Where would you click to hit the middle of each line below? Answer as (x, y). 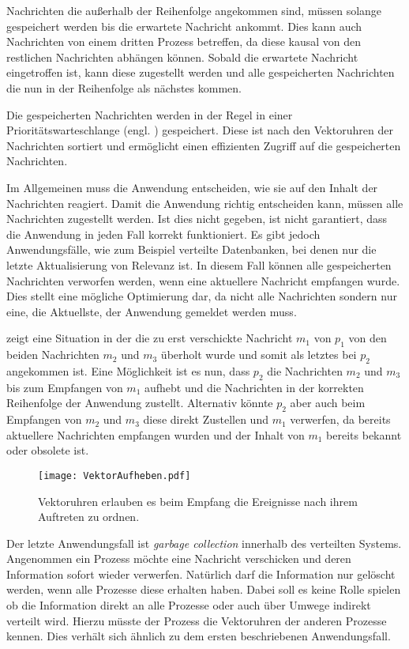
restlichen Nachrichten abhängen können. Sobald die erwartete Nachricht (182, 57)
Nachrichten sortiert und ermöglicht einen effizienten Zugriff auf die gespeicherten (204, 145)
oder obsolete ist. (48, 450)
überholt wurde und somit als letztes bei (259, 355)
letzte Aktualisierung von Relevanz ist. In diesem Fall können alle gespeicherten (199, 264)
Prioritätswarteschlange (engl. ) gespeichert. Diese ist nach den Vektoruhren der (200, 130)
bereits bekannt (364, 434)
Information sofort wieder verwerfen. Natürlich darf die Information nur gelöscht (201, 574)
